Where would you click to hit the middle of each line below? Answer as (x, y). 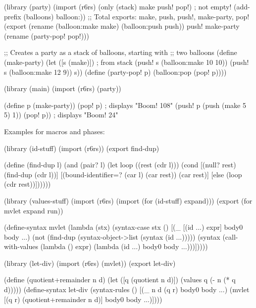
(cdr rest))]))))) (27, 184)
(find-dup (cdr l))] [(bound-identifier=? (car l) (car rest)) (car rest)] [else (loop (123, 174)
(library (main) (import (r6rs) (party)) (63, 88)
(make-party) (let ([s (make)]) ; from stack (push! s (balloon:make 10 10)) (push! (127, 62)
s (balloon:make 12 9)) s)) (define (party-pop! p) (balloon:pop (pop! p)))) (115, 72)
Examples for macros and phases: (54, 131)
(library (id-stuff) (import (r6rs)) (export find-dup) (82, 148)
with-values (21, 246)
